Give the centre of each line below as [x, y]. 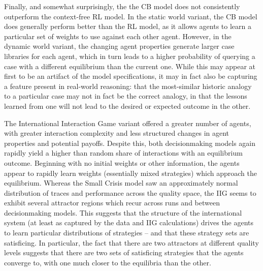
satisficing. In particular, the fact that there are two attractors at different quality [131, 242]
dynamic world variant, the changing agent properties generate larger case [119, 46]
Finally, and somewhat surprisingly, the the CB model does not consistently [122, 6]
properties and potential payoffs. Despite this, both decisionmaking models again [130, 143]
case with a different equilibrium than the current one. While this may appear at [130, 66]
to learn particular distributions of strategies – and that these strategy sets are [127, 233]
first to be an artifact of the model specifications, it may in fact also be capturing [131, 76]
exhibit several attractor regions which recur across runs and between [112, 203]
